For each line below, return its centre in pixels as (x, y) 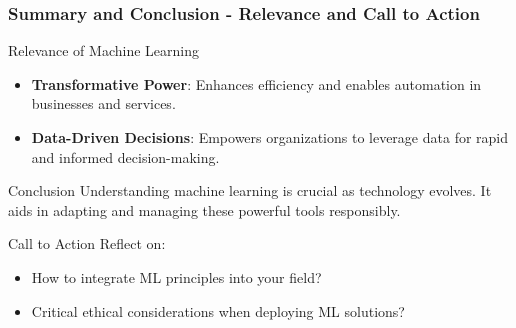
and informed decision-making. (125, 156)
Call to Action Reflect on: (87, 243)
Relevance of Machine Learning (103, 50)
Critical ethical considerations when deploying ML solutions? (218, 310)
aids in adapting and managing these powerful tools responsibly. (204, 209)
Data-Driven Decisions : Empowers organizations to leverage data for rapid (270, 137)
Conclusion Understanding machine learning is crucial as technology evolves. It (250, 190)
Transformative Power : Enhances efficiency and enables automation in (256, 83)
